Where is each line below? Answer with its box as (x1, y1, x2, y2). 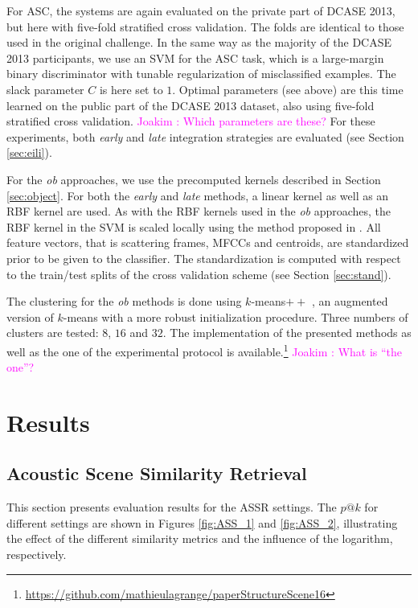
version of (6, 308, 54, 325)
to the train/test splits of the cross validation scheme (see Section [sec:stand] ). (6, 265, 391, 282)
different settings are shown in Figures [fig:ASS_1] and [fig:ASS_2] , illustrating (6, 514, 398, 531)
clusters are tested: (6, 324, 99, 341)
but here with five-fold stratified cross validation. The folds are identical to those (6, 18, 404, 35)
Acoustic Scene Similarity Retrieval (6, 461, 307, 486)
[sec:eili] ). (6, 144, 52, 161)
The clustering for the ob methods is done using (6, 293, 242, 310)
